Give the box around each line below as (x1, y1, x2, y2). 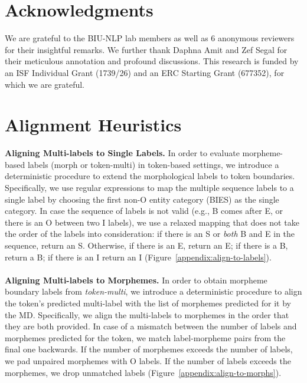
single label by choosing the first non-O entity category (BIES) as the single (5, 193, 279, 205)
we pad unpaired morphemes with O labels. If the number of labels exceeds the (5, 354, 291, 367)
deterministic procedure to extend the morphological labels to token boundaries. (5, 170, 295, 182)
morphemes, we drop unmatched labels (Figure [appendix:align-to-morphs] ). (5, 366, 282, 378)
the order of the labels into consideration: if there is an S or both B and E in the (5, 227, 295, 240)
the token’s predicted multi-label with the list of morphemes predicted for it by (5, 296, 291, 309)
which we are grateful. (5, 78, 85, 90)
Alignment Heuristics (5, 113, 182, 137)
